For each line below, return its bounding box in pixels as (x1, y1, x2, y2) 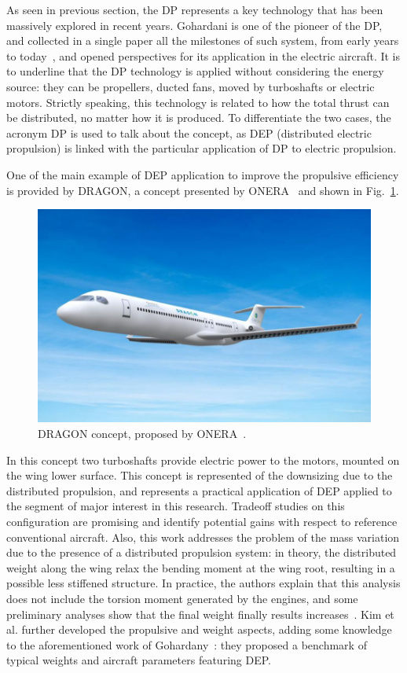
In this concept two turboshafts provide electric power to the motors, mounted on (6, 451, 400, 468)
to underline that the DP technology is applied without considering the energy (6, 63, 384, 79)
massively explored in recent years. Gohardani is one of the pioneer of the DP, (6, 17, 383, 33)
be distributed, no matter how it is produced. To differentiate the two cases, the (6, 109, 391, 126)
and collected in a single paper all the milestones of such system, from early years (6, 32, 399, 49)
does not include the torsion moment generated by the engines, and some (6, 590, 358, 606)
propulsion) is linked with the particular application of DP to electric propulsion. (6, 140, 397, 156)
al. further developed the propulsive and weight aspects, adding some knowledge (6, 621, 392, 638)
